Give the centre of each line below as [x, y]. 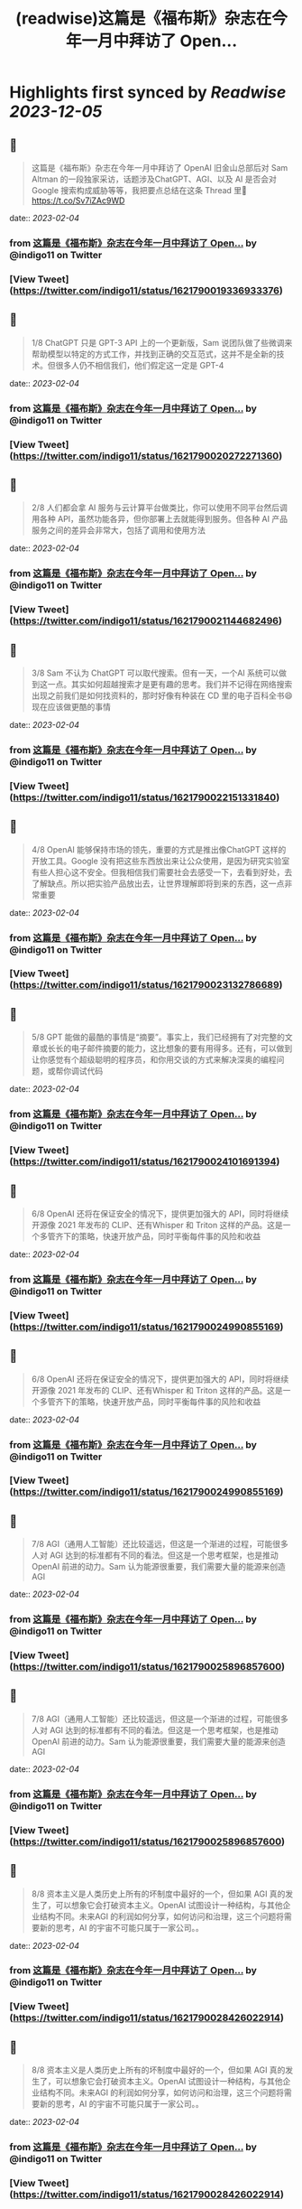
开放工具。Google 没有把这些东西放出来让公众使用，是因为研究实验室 [160, 861]
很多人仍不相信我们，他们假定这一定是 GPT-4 [140, 365]
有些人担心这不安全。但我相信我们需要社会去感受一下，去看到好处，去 [162, 871]
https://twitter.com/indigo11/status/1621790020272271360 [146, 455]
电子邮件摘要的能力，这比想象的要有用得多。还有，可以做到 [182, 1049]
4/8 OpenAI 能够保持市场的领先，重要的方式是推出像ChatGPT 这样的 [159, 849]
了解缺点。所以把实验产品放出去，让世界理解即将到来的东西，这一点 [158, 883]
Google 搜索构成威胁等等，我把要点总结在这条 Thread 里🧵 [139, 190]
